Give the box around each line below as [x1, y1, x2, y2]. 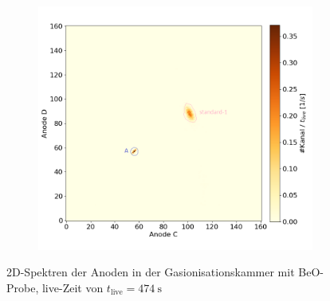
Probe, [6, 279, 39, 295]
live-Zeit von [41, 279, 104, 295]
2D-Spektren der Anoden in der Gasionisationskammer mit [6, 264, 295, 280]
